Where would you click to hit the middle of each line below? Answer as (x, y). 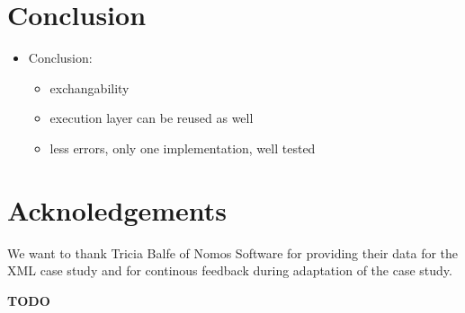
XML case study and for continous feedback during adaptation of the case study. (230, 270)
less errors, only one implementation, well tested (183, 148)
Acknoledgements (117, 209)
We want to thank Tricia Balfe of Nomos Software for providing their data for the (233, 252)
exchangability (89, 87)
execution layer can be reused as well (152, 118)
